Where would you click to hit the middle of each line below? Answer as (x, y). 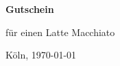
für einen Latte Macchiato (60, 32)
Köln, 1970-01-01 (41, 55)
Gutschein (30, 9)
